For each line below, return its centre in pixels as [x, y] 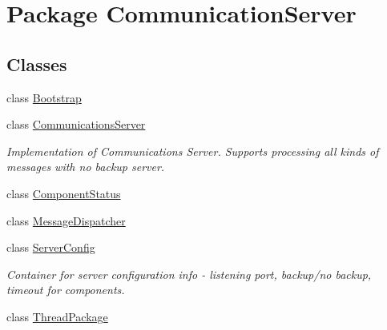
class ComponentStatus [64, 193]
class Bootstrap [44, 97]
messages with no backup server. [86, 167]
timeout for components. [66, 290]
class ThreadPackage [57, 316]
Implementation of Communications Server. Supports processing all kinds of [193, 151]
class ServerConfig [51, 247]
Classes [37, 64]
